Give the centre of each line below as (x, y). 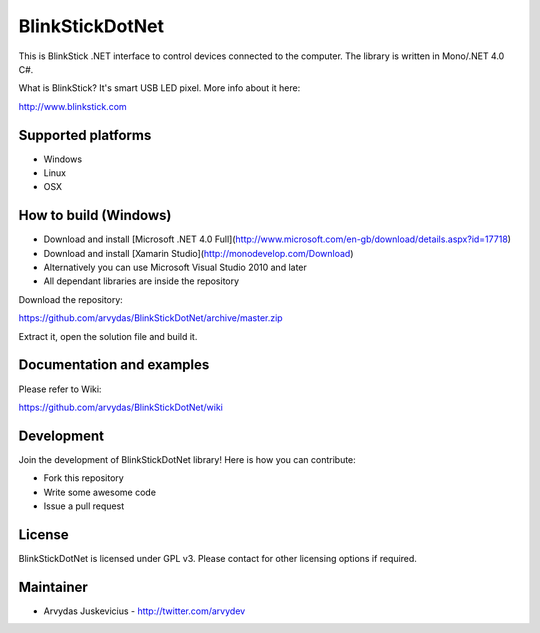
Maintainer (53, 586)
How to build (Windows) (95, 215)
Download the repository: (71, 299)
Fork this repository (83, 478)
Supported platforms (85, 135)
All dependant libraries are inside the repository (141, 281)
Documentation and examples (114, 365)
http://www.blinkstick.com (72, 106)
